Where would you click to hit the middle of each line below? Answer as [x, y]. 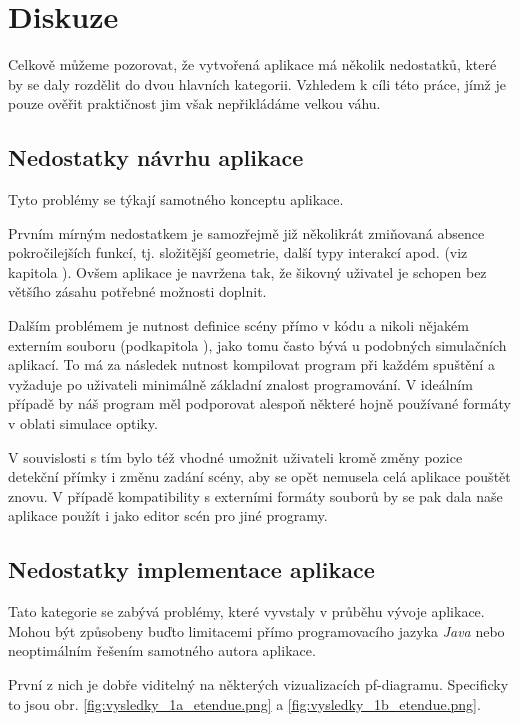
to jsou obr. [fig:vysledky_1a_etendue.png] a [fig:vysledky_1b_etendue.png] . [244, 703]
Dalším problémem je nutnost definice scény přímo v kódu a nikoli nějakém [238, 325]
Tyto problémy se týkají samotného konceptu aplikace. [176, 199]
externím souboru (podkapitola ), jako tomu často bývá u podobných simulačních [257, 344]
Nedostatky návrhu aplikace [156, 157]
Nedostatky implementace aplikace [191, 569]
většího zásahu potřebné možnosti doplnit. [137, 291]
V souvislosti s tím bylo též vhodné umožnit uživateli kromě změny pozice [235, 456]
